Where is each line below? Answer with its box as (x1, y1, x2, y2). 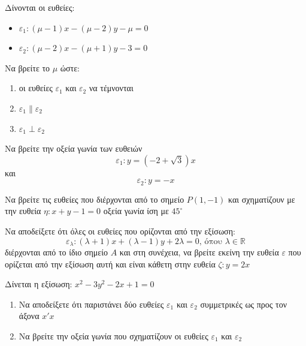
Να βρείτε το (5, 61, 50, 74)
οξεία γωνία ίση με (103, 204, 169, 217)
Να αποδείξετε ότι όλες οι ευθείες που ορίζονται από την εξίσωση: (5, 224, 235, 237)
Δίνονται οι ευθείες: (5, 1, 75, 13)
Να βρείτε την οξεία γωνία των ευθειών (5, 142, 143, 155)
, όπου (199, 237, 223, 246)
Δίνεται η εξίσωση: (5, 278, 72, 290)
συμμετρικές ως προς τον (200, 297, 287, 310)
